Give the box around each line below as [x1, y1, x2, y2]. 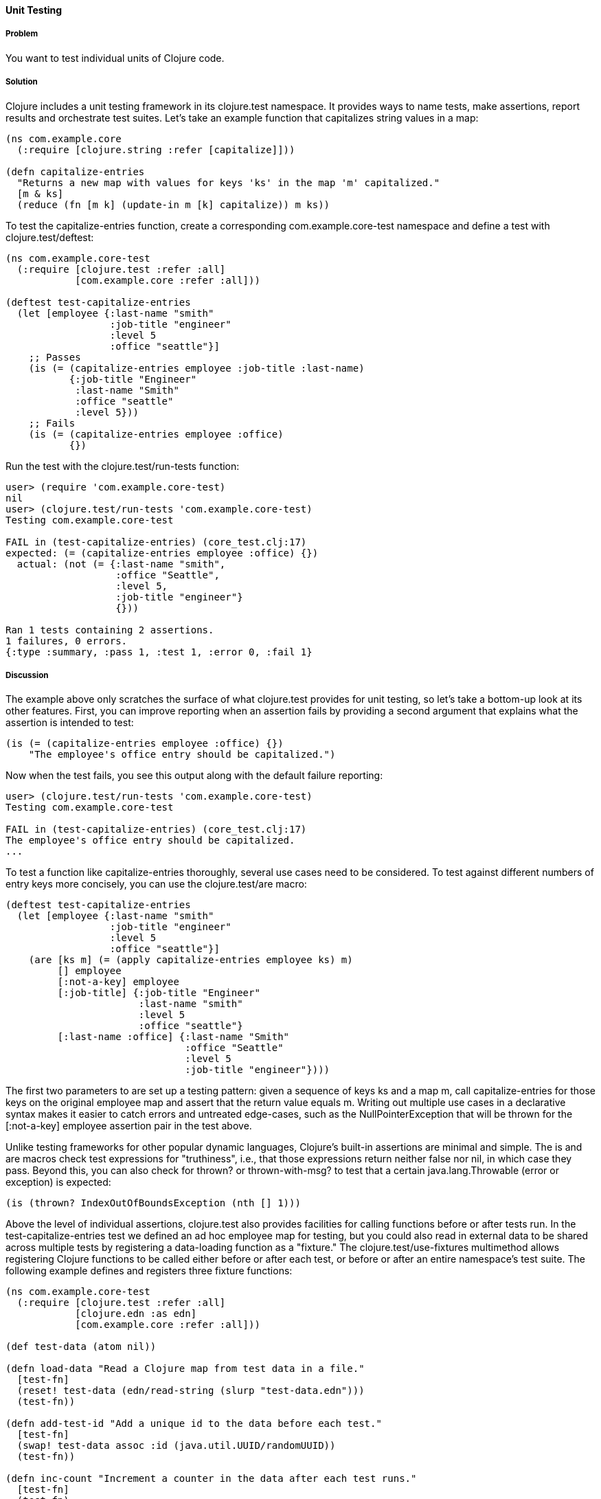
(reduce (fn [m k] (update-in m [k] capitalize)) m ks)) [16, 199, 330, 210]
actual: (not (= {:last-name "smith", [16, 558, 226, 570]
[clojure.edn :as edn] [75, 1308, 197, 1320]
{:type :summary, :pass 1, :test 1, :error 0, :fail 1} [5, 646, 313, 657]
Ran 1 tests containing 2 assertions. [5, 624, 214, 635]
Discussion [5, 670, 49, 680]
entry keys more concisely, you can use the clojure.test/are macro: [5, 878, 307, 890]
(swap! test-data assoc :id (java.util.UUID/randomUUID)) [16, 1440, 336, 1452]
